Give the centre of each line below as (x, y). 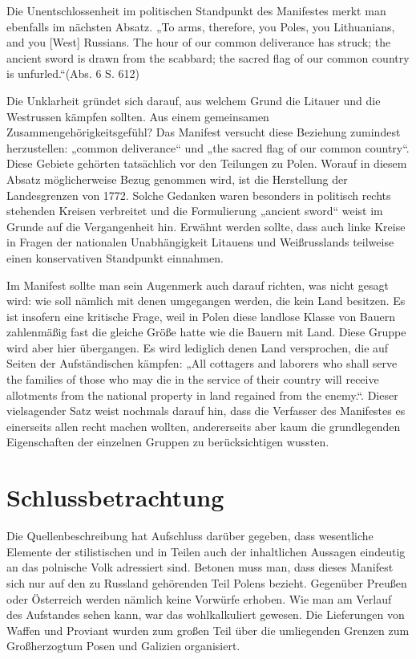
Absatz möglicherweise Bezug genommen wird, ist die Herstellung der (177, 179)
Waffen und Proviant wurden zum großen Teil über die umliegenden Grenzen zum (208, 630)
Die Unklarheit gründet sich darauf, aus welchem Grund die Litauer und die (194, 100)
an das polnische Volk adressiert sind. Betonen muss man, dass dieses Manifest (200, 567)
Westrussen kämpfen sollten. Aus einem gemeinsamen (138, 116)
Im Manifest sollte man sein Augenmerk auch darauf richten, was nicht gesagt (198, 285)
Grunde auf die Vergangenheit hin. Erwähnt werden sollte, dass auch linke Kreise (206, 226)
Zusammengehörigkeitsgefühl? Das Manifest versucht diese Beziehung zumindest (204, 132)
